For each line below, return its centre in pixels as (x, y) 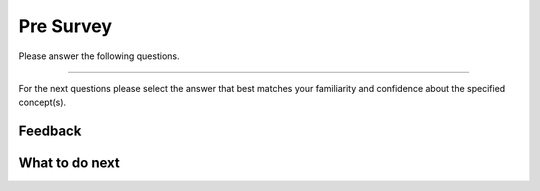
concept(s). (42, 102)
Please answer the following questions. (99, 56)
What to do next (69, 163)
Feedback (50, 131)
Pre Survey (65, 26)
